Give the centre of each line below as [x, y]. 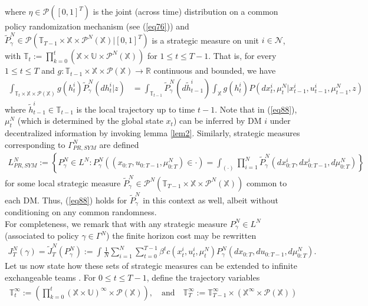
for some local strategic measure [63, 182]
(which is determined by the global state [90, 121]
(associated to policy [42, 236]
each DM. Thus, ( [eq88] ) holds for [66, 200]
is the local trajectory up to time [136, 109]
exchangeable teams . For [50, 277]
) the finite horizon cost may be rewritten [181, 236]
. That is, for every [242, 56]
